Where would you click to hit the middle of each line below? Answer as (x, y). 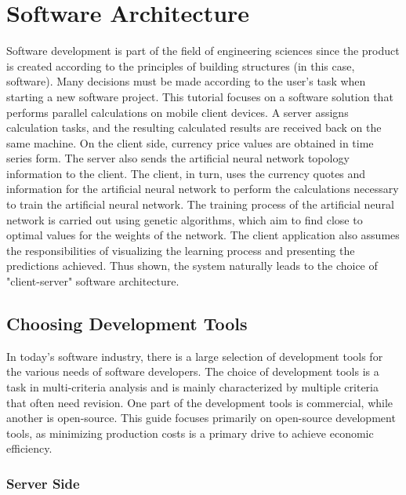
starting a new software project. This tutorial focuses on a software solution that (200, 96)
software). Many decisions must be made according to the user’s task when (186, 81)
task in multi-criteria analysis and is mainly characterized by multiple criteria (192, 387)
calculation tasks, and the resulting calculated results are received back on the (194, 127)
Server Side (43, 483)
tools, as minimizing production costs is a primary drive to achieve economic (190, 433)
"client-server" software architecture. (93, 281)
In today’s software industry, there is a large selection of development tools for (195, 356)
